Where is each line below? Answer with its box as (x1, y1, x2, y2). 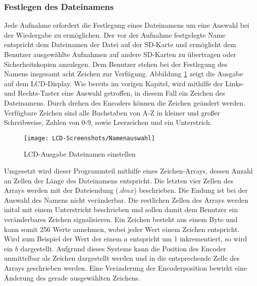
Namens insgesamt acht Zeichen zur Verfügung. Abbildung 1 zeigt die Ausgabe (4, 68, 243, 79)
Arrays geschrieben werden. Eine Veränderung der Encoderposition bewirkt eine (4, 262, 247, 273)
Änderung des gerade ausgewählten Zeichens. (4, 272, 141, 283)
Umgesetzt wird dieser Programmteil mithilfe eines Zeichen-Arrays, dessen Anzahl (4, 166, 253, 175)
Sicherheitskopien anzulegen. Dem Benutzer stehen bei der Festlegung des (4, 58, 227, 69)
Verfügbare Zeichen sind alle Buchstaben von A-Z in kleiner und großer (4, 107, 220, 117)
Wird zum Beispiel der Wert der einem (4, 233, 122, 244)
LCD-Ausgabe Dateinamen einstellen (24, 149, 136, 159)
